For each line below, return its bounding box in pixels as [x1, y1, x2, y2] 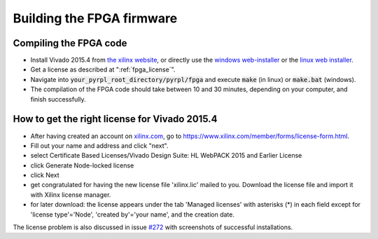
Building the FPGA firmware [13, 11, 178, 26]
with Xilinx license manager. [30, 190, 111, 199]
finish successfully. [30, 95, 87, 103]
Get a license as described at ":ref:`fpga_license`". [30, 65, 176, 74]
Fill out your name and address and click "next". [30, 141, 169, 150]
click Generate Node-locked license [30, 161, 134, 170]
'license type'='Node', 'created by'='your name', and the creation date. [30, 210, 234, 219]
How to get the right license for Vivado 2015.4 [13, 113, 218, 125]
